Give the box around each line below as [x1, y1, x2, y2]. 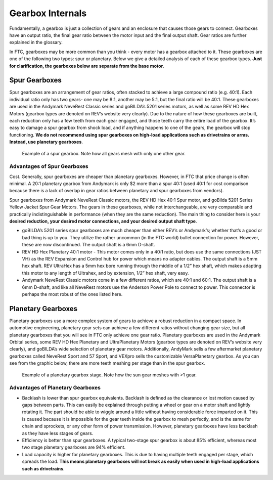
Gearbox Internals [9, 8, 87, 19]
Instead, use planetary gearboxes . [9, 139, 83, 145]
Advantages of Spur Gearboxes [9, 163, 88, 170]
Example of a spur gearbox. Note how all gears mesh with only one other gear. [22, 150, 186, 156]
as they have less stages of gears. [22, 430, 94, 436]
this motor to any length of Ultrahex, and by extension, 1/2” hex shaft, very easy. [22, 270, 189, 276]
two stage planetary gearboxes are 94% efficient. [22, 444, 126, 450]
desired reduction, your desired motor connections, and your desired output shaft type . [9, 218, 197, 225]
